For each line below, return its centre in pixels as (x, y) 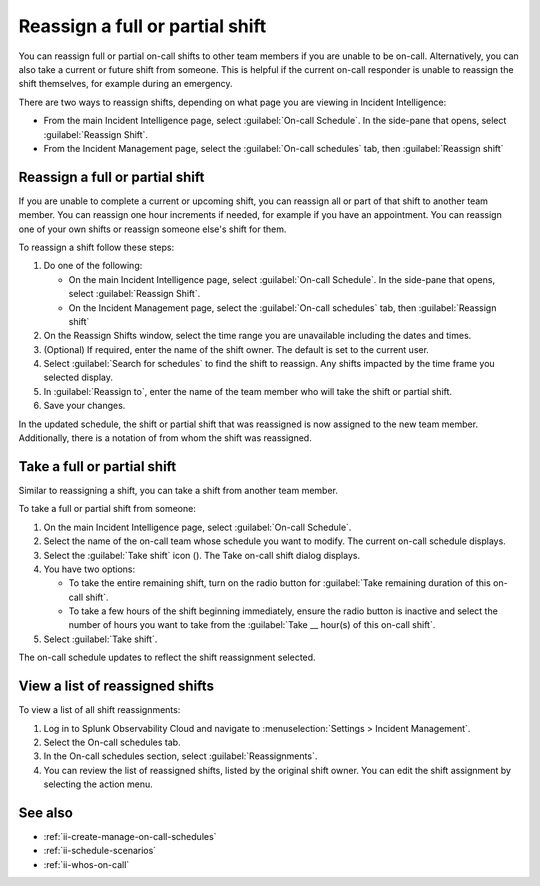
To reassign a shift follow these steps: (96, 247)
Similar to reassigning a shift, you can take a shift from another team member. (178, 490)
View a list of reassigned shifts (116, 686)
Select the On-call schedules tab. (112, 742)
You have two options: (89, 569)
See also (46, 812)
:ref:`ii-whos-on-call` (86, 864)
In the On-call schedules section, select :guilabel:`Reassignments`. (180, 756)
